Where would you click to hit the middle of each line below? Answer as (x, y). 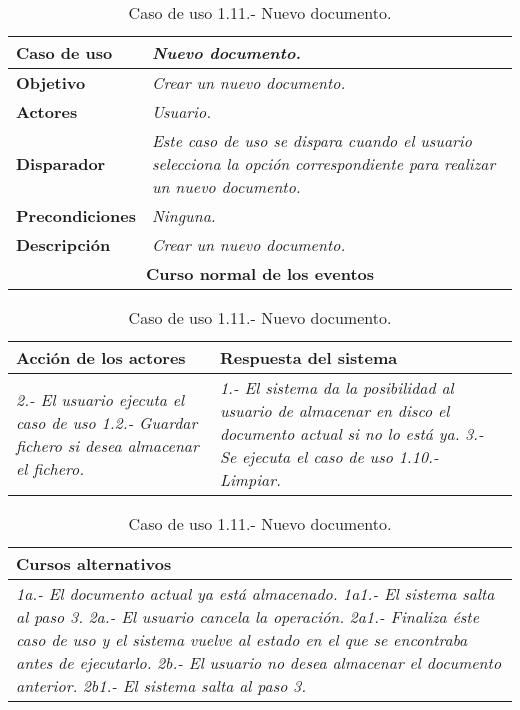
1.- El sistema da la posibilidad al (336, 387)
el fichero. (50, 468)
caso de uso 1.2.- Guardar (107, 422)
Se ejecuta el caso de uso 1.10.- (329, 456)
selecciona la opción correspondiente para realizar (323, 163)
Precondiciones (76, 215)
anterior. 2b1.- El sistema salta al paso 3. (161, 685)
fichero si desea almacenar (107, 445)
